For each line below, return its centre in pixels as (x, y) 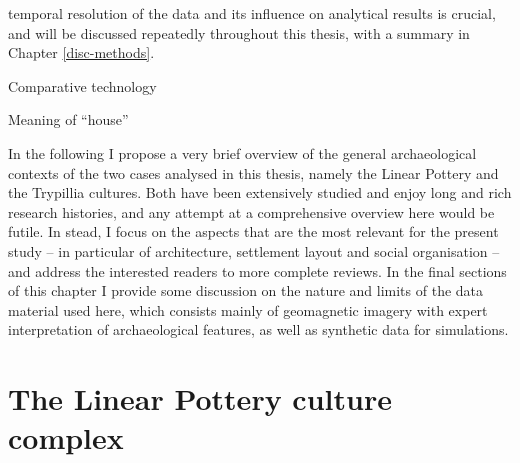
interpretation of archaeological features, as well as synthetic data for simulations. (258, 329)
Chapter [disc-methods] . (81, 52)
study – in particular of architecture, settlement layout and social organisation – (254, 250)
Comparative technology (82, 85)
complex (66, 437)
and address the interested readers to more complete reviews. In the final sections (257, 270)
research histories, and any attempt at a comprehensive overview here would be (251, 211)
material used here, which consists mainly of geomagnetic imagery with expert (248, 309)
